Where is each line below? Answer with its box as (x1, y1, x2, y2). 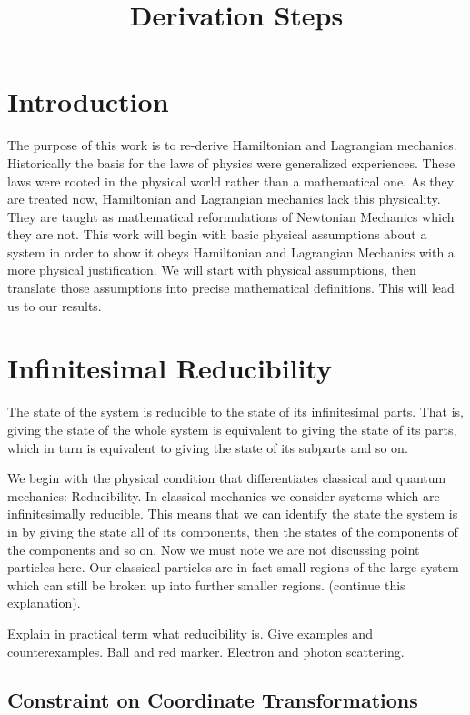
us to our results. (7, 296, 102, 315)
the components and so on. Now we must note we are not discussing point (7, 539, 420, 559)
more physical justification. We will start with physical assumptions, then (7, 260, 416, 279)
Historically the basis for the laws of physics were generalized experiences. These (7, 153, 455, 172)
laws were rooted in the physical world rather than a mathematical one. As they (7, 171, 455, 190)
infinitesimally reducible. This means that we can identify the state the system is (7, 504, 458, 523)
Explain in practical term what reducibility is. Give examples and (7, 623, 373, 642)
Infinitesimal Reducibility (7, 349, 333, 387)
